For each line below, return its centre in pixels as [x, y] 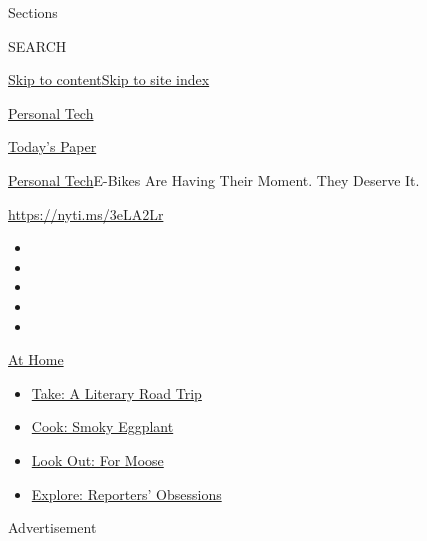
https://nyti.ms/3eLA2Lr [86, 213]
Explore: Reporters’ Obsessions [126, 493]
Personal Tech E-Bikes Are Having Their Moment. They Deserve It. [214, 179]
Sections [33, 12]
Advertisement [52, 527]
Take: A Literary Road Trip [116, 392]
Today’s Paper [52, 146]
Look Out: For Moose [97, 459]
